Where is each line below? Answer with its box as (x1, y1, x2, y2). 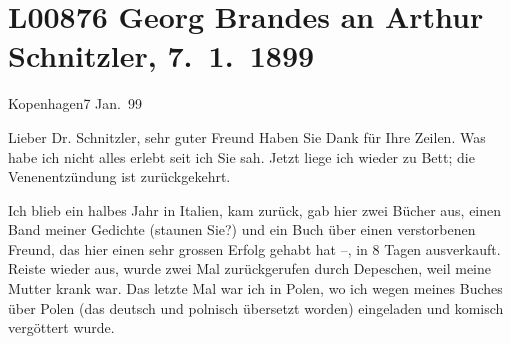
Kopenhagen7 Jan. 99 (8, 93, 142, 114)
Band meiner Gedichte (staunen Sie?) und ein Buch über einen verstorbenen (8, 219, 476, 240)
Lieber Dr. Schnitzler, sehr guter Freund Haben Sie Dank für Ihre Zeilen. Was (8, 126, 486, 147)
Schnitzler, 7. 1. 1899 (8, 35, 315, 76)
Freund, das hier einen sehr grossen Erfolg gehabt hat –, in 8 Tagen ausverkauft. (8, 238, 501, 259)
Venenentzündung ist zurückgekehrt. (8, 166, 231, 187)
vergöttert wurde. (8, 317, 115, 338)
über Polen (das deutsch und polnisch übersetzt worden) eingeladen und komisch (8, 297, 504, 318)
